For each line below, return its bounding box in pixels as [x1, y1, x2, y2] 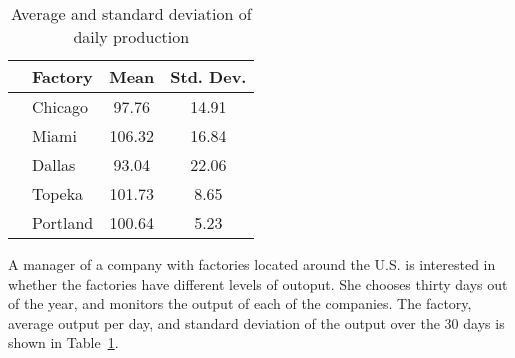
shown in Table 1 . [8, 332, 119, 353]
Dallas [32, 153, 76, 176]
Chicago [32, 95, 89, 118]
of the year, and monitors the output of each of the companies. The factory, [8, 293, 472, 314]
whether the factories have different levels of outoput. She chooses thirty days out [8, 273, 508, 294]
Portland [32, 211, 94, 234]
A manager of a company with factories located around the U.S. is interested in [8, 254, 496, 274]
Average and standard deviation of [10, 2, 252, 25]
